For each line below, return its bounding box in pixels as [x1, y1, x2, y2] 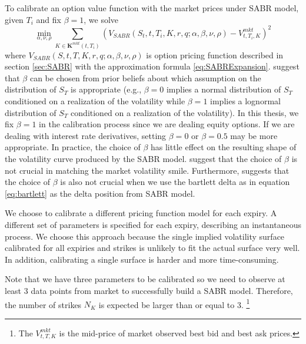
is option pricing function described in [146, 48, 284, 61]
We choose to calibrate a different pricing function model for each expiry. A [5, 207, 277, 219]
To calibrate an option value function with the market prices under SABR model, [5, 2, 299, 14]
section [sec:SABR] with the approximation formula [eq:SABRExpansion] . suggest [5, 60, 300, 72]
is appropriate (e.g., [71, 83, 142, 95]
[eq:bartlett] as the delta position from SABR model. [5, 187, 195, 199]
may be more [230, 129, 278, 141]
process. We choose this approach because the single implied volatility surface [5, 230, 285, 242]
